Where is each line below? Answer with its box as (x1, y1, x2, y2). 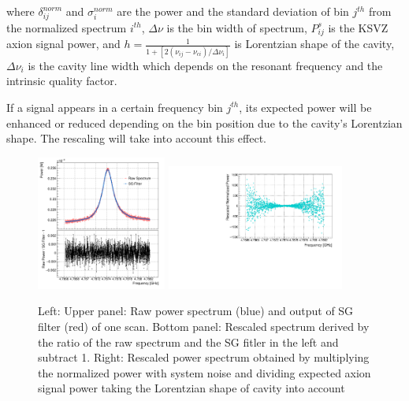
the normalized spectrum (6, 19, 127, 35)
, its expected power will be (239, 98, 372, 115)
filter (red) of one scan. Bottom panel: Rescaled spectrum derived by (38, 318, 370, 335)
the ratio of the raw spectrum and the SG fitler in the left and (38, 333, 339, 350)
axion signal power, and (6, 35, 121, 52)
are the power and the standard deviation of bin (117, 3, 349, 19)
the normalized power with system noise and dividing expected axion (38, 364, 371, 381)
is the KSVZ (328, 19, 389, 35)
